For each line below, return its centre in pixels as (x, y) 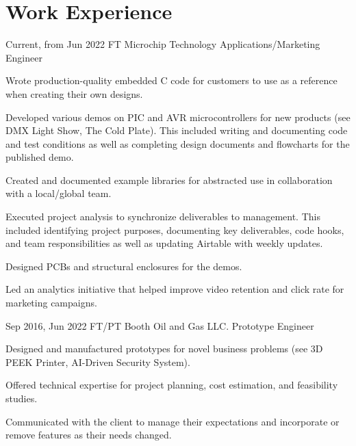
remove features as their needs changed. (89, 435)
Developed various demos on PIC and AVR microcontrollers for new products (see (178, 117)
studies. (22, 398)
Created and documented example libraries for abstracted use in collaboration (169, 180)
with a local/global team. (59, 193)
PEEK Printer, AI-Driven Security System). (98, 362)
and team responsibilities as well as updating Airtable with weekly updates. (164, 243)
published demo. (40, 157)
